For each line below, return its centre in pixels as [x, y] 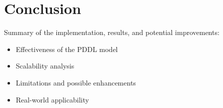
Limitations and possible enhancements [76, 82]
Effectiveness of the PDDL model [67, 49]
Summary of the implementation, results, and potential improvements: [112, 32]
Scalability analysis [45, 66]
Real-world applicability [52, 99]
